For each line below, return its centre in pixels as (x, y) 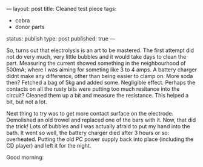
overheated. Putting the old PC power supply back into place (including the (100, 139)
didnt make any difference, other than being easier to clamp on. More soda (100, 76)
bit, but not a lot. (27, 102)
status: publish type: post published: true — (61, 38)
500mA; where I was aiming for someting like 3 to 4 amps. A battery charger (101, 70)
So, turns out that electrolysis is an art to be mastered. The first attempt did (100, 50)
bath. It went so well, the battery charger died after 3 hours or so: (88, 133)
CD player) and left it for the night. (49, 146)
